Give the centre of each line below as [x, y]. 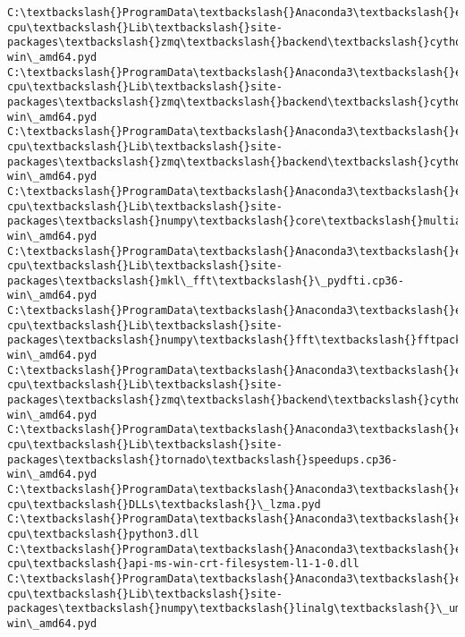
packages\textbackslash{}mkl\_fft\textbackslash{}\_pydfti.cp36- [206, 280]
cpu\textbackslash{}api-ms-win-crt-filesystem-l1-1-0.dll [183, 564]
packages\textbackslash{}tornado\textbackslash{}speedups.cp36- [203, 459]
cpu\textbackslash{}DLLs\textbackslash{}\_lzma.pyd [164, 504]
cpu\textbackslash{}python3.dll [103, 534]
